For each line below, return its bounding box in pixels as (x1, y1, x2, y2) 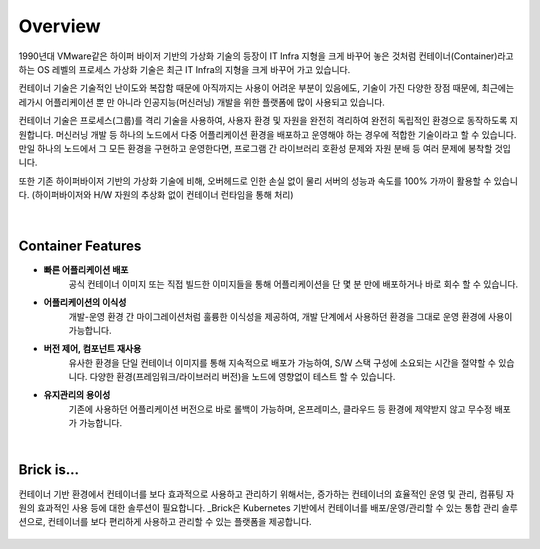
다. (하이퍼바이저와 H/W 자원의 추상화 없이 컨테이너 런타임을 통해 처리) (18, 189, 294, 201)
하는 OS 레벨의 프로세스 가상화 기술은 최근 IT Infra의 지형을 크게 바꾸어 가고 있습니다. (18, 63, 351, 75)
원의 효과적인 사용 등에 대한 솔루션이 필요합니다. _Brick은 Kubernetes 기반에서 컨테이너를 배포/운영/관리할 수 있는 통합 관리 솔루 (18, 501, 519, 514)
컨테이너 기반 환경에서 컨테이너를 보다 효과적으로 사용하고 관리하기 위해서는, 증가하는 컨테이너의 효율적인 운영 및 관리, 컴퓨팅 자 (18, 488, 515, 500)
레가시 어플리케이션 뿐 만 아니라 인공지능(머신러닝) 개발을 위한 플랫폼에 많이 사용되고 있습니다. (18, 96, 385, 108)
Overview (18, 15, 101, 37)
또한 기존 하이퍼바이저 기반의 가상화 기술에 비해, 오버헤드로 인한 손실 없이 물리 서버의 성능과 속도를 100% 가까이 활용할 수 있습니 (18, 175, 519, 187)
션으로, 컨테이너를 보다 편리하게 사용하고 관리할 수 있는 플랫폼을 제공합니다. (18, 516, 312, 528)
